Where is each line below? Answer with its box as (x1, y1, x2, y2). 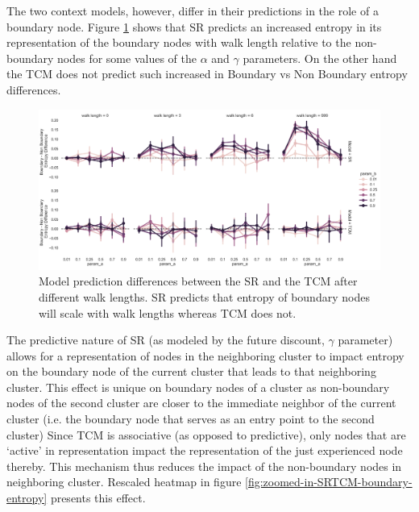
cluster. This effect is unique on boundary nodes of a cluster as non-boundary (6, 378, 390, 395)
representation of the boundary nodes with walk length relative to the (6, 34, 351, 51)
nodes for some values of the (57, 49, 197, 66)
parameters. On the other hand (243, 49, 397, 66)
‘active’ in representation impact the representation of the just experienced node (6, 442, 403, 459)
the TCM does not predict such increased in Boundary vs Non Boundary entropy (6, 65, 408, 82)
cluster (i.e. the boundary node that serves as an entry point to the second (6, 410, 375, 427)
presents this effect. (50, 489, 146, 506)
